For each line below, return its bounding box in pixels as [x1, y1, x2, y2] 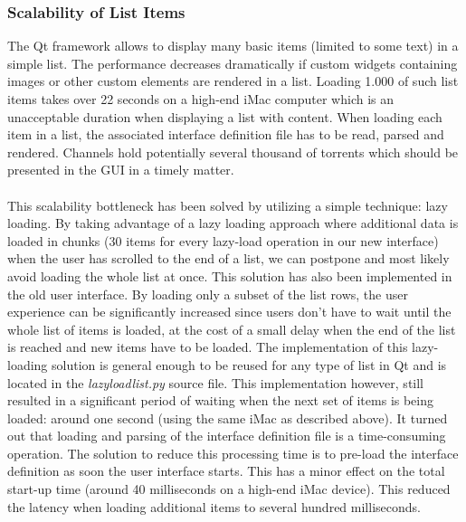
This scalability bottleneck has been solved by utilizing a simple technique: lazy [7, 195, 448, 214]
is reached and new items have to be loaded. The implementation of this [7, 337, 408, 356]
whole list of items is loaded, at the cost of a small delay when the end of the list [7, 319, 456, 338]
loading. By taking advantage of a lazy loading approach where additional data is [7, 214, 459, 233]
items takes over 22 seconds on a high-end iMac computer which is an [7, 90, 395, 108]
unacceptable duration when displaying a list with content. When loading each [7, 107, 442, 126]
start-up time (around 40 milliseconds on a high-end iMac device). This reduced [7, 479, 451, 498]
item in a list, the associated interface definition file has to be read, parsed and [7, 125, 444, 144]
